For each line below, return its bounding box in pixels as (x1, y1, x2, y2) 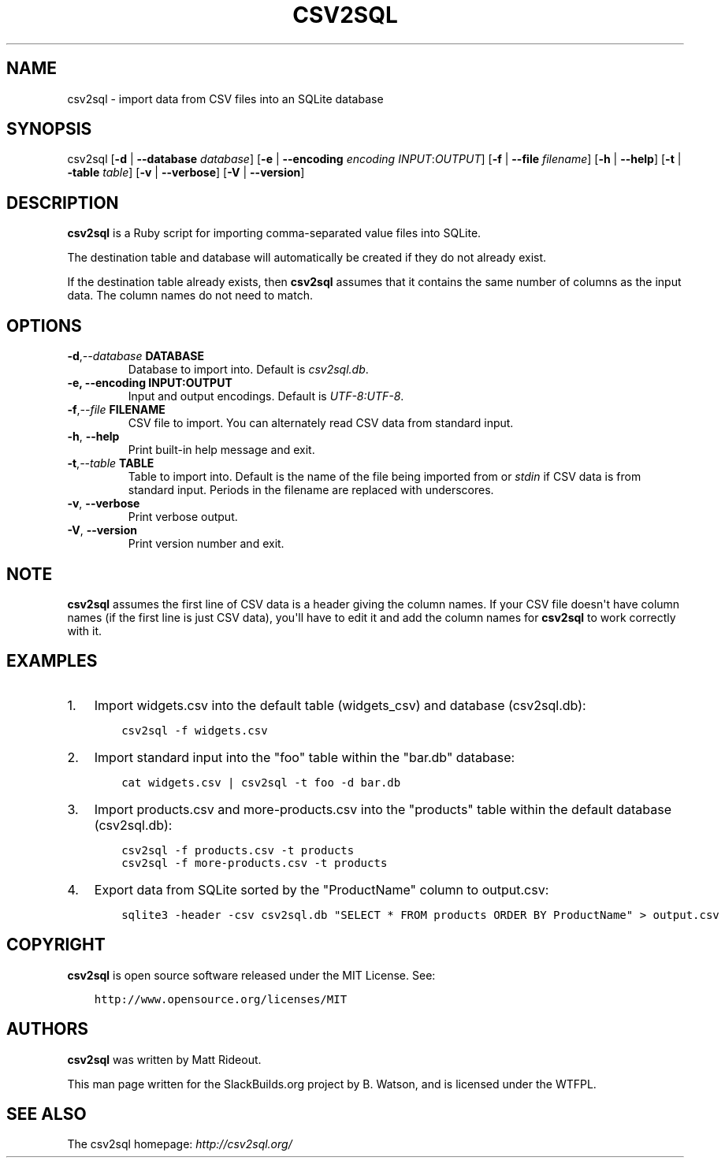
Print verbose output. (128, 510, 238, 524)
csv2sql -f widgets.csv (121, 723, 268, 737)
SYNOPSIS (6, 119, 92, 139)
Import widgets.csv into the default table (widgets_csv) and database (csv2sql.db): (94, 697, 586, 713)
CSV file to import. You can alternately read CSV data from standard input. (128, 416, 514, 430)
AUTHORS (6, 1019, 89, 1039)
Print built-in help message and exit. (128, 443, 315, 457)
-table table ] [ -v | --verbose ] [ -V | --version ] (67, 165, 305, 180)
